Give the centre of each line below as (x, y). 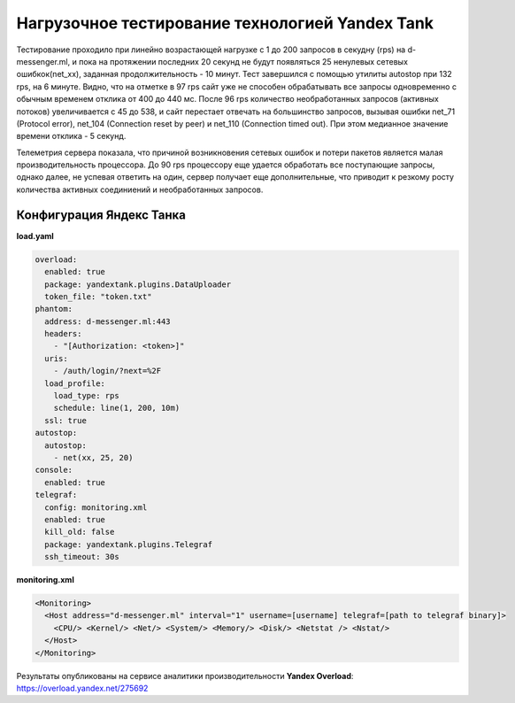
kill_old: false (80, 532)
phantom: (54, 309)
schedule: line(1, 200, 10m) (117, 408)
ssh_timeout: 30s (82, 557)
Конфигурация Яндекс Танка (101, 215)
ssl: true (66, 420)
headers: (63, 334)
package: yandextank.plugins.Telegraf (128, 544)
